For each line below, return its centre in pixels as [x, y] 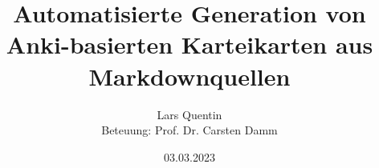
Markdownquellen [189, 76]
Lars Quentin [189, 114]
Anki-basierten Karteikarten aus [189, 44]
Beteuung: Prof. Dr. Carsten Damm [189, 130]
